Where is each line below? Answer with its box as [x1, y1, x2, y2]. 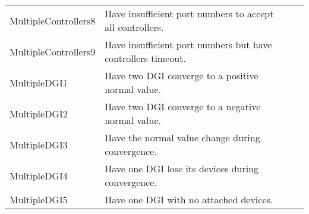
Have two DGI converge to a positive [105, 69, 258, 82]
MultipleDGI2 [10, 106, 68, 120]
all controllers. [105, 20, 164, 34]
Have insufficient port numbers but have [105, 38, 272, 51]
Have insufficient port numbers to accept [105, 7, 274, 20]
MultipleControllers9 [10, 44, 96, 58]
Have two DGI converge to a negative [105, 100, 261, 113]
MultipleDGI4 [10, 168, 68, 182]
